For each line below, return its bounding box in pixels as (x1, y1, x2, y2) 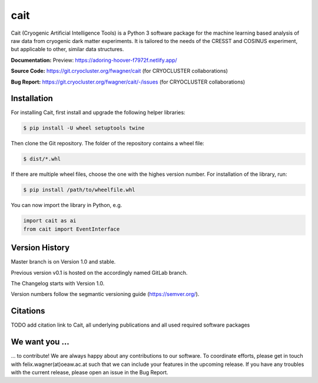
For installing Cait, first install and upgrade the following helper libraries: (11, 109, 185, 116)
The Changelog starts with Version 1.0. (11, 279, 105, 287)
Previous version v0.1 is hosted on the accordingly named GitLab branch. (11, 269, 188, 276)
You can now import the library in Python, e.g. (11, 202, 122, 209)
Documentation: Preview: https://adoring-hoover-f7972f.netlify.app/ (11, 56, 177, 64)
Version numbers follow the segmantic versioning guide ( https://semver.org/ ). (11, 291, 200, 298)
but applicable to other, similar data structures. (11, 46, 124, 53)
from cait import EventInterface (23, 225, 120, 232)
